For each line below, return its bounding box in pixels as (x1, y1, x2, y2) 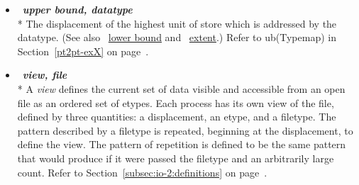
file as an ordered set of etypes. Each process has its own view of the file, (17, 95, 334, 110)
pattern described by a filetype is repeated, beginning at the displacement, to (17, 123, 353, 138)
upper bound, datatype (22, 2, 133, 16)
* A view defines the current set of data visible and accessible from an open (17, 81, 346, 96)
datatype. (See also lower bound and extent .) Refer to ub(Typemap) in (17, 30, 336, 45)
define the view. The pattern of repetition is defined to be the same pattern (17, 137, 346, 152)
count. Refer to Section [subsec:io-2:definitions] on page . (17, 164, 267, 179)
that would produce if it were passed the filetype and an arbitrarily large (17, 150, 334, 165)
